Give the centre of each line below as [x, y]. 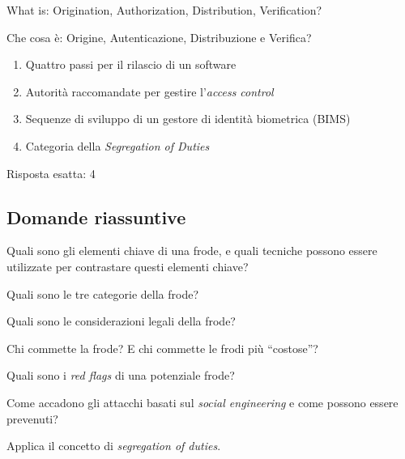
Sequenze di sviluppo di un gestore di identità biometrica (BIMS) [188, 119]
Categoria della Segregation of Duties [117, 145]
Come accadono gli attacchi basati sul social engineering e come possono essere [202, 402]
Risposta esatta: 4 [51, 173]
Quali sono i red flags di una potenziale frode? [121, 375]
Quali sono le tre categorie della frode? [103, 293]
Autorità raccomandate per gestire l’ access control [149, 91]
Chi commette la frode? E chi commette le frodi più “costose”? [162, 348]
